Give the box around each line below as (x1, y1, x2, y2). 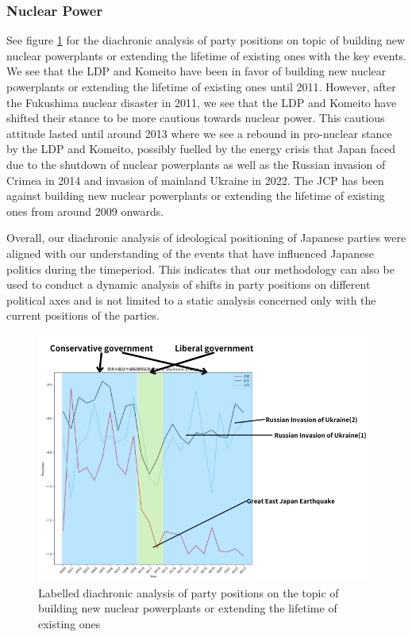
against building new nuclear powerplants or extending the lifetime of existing (6, 187, 385, 204)
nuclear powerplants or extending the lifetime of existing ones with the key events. (6, 47, 407, 63)
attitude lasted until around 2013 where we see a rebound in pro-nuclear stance (6, 125, 392, 141)
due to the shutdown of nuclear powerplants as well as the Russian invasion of (6, 155, 386, 172)
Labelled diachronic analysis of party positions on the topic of (38, 584, 339, 601)
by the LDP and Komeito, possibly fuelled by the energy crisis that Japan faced (6, 140, 396, 157)
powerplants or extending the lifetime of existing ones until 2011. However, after (6, 79, 396, 94)
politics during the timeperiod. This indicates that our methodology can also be (6, 260, 395, 277)
